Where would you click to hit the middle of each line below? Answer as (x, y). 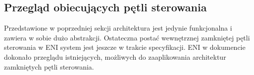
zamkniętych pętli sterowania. (49, 66)
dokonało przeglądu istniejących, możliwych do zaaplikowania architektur (115, 56)
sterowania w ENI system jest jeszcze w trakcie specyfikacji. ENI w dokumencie (125, 47)
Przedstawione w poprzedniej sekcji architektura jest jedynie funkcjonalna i (118, 28)
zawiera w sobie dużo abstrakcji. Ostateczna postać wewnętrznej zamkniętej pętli (127, 37)
